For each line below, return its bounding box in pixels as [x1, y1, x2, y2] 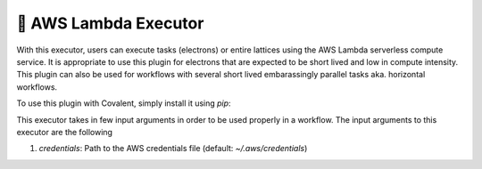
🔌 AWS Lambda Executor [16, 13, 204, 33]
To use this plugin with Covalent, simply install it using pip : [16, 98, 231, 109]
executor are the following [16, 126, 113, 137]
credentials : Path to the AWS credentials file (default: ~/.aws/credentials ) [38, 143, 308, 154]
